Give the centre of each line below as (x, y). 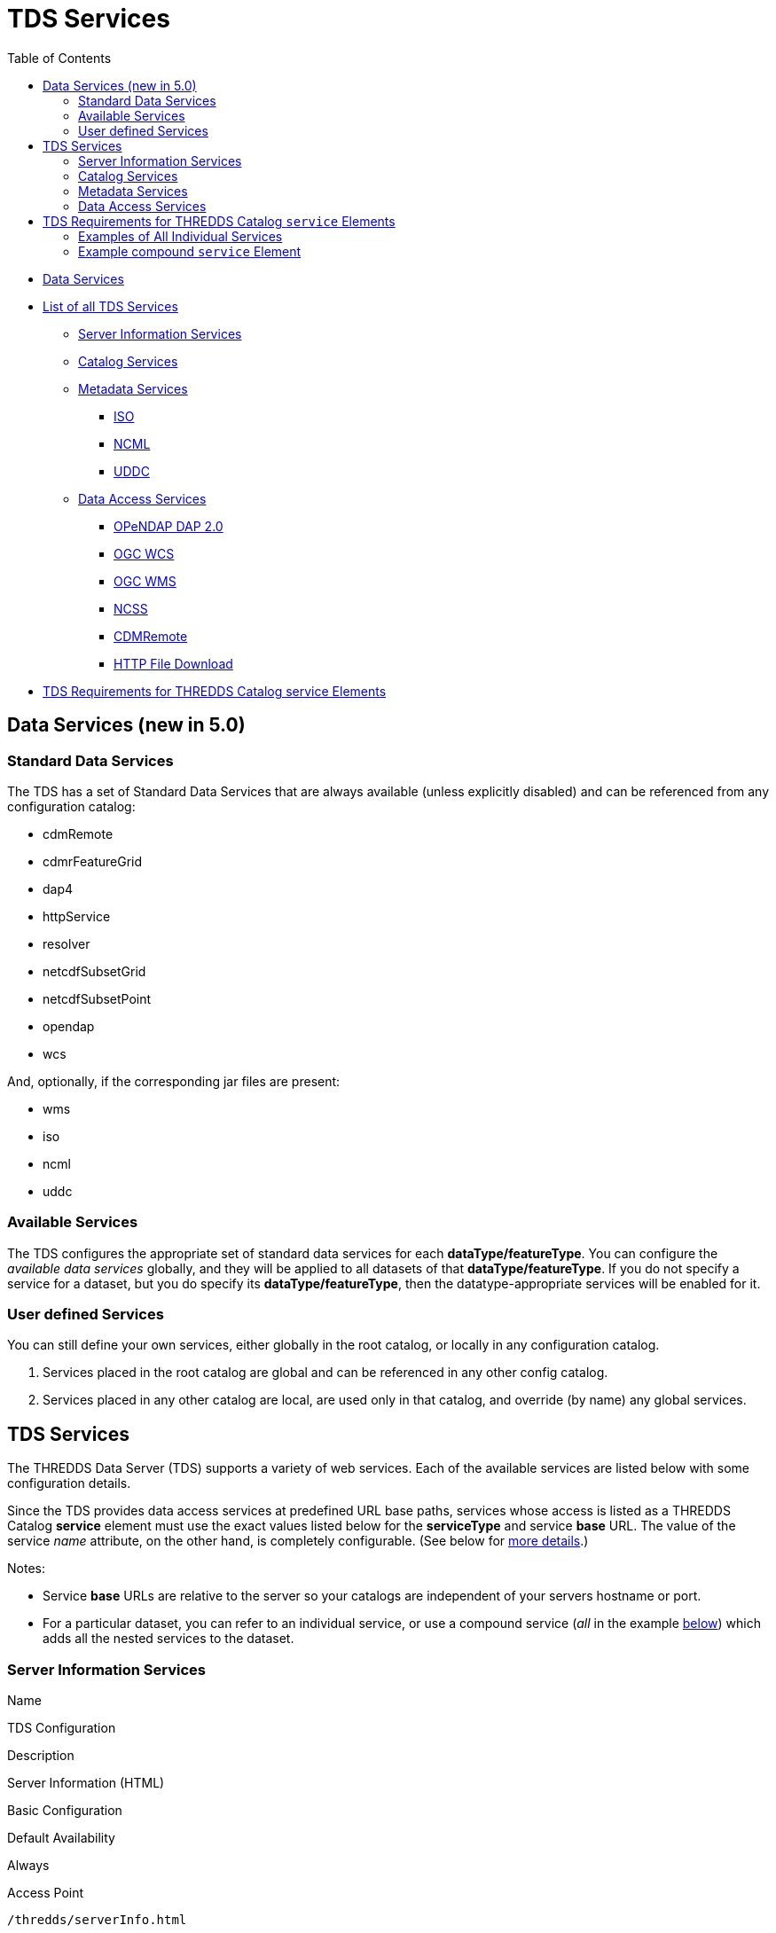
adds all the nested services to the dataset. (169, 1639)
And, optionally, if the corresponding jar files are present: (174, 1081)
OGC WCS (144, 553)
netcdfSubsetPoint (97, 998)
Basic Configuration (65, 1811)
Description (41, 1756)
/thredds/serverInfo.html (97, 1920)
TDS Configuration (62, 1728)
